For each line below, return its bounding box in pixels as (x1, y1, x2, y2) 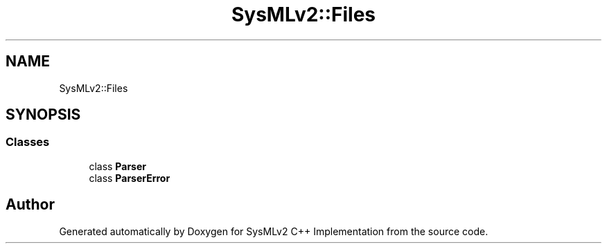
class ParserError (89, 172, 170, 184)
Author (6, 196, 55, 214)
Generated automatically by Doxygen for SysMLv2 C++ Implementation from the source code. (59, 225, 489, 237)
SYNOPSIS (6, 106, 81, 124)
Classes (6, 135, 50, 149)
